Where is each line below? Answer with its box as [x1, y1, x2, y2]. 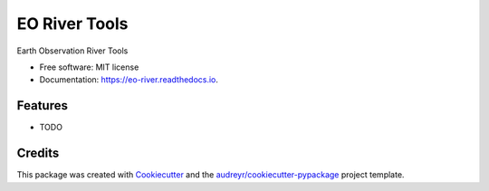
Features [16, 98, 68, 113]
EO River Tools [16, 14, 129, 33]
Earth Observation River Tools [16, 45, 129, 56]
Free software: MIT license [39, 62, 139, 72]
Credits [16, 146, 60, 161]
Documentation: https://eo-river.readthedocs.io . [39, 74, 219, 85]
